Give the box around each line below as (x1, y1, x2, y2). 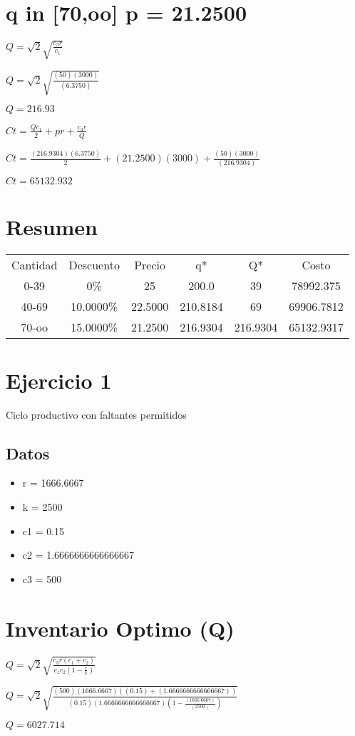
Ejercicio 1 (6, 365, 112, 394)
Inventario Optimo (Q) (6, 613, 235, 642)
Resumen (6, 212, 98, 241)
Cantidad (11, 256, 58, 273)
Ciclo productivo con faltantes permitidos (6, 407, 187, 422)
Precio (134, 256, 166, 273)
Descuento (68, 256, 120, 273)
